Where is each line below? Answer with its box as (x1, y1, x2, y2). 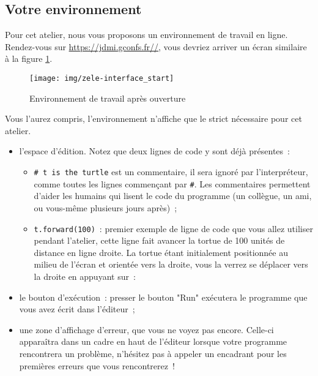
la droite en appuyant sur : (34, 269, 136, 282)
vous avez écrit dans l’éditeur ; (19, 303, 135, 315)
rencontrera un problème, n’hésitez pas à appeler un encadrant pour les (19, 347, 287, 359)
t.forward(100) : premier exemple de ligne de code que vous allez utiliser (34, 222, 313, 235)
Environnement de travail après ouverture (29, 91, 186, 104)
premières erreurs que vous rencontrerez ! (19, 359, 175, 372)
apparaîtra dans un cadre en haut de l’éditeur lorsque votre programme (19, 335, 287, 348)
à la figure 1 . (5, 52, 53, 65)
